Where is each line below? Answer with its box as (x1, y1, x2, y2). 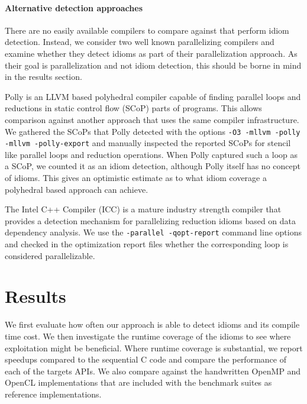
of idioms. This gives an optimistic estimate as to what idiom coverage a (5, 172, 267, 184)
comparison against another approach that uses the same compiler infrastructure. (5, 113, 299, 125)
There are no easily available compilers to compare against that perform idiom (5, 24, 289, 36)
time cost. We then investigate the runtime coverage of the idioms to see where (5, 329, 291, 342)
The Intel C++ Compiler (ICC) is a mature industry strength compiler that (5, 203, 282, 215)
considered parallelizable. (5, 249, 95, 261)
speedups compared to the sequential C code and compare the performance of (5, 353, 286, 366)
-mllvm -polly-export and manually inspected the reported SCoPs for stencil (5, 137, 291, 149)
